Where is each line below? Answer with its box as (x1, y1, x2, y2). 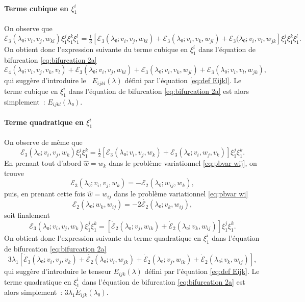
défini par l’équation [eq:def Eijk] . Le (144, 266, 260, 276)
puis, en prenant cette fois (4, 188, 85, 199)
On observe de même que (4, 137, 83, 147)
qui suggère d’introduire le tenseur (4, 266, 111, 276)
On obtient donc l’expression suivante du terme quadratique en (4, 232, 201, 243)
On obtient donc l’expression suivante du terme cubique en (4, 44, 188, 55)
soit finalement (4, 210, 50, 220)
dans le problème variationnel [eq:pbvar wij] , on (109, 158, 257, 168)
